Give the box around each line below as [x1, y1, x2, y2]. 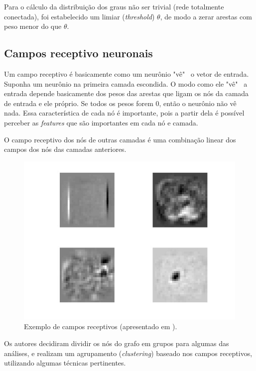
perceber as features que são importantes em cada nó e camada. [4, 117, 198, 127]
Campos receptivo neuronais [4, 45, 153, 61]
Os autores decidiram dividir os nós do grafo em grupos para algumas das [4, 338, 229, 348]
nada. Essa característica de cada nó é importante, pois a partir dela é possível [4, 108, 245, 118]
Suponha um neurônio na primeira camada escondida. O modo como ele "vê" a [4, 78, 248, 89]
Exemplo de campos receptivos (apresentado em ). [24, 321, 177, 332]
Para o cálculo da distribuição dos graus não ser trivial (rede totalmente [4, 1, 224, 11]
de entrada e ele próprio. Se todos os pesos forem [4, 98, 153, 108]
